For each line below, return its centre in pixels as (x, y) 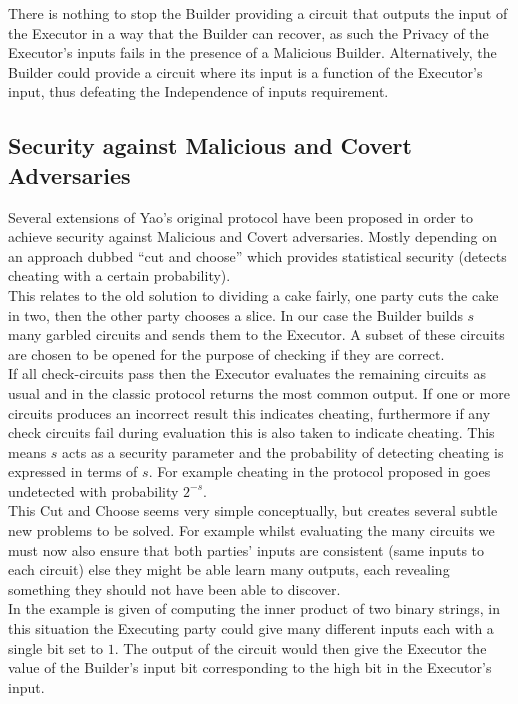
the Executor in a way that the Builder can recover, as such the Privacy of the (248, 32)
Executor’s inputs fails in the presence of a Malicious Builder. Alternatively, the (252, 52)
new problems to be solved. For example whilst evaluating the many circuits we (251, 530)
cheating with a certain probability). (119, 275)
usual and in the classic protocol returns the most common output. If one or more (259, 392)
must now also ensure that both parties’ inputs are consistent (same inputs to (246, 549)
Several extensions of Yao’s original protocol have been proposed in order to (240, 216)
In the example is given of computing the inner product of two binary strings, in (254, 608)
